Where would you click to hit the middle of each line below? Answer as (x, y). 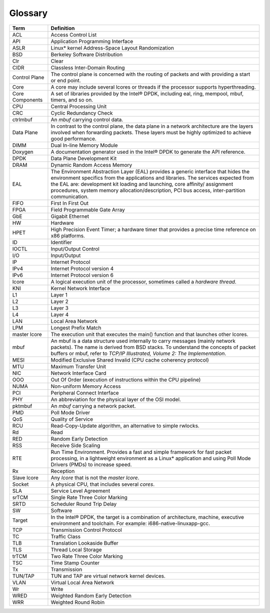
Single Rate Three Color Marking (89, 497)
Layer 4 (60, 315)
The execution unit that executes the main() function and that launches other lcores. (149, 334)
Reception (63, 471)
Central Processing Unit (79, 106)
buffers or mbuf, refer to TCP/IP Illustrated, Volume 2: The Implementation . (138, 353)
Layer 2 (59, 301)
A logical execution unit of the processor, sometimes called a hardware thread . (144, 281)
